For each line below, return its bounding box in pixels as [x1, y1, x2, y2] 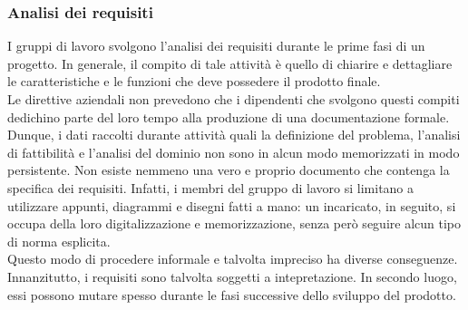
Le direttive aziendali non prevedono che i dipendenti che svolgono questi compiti [7, 90, 460, 108]
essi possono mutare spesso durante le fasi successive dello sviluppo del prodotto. [7, 285, 456, 304]
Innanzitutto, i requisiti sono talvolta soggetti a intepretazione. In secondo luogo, [7, 266, 457, 286]
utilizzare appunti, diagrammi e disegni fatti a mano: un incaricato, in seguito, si [7, 196, 456, 215]
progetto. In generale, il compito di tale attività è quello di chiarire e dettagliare [7, 53, 453, 73]
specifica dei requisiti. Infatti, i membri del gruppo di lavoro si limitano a [7, 178, 414, 197]
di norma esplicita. [7, 231, 111, 250]
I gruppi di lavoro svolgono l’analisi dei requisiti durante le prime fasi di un [7, 36, 425, 55]
